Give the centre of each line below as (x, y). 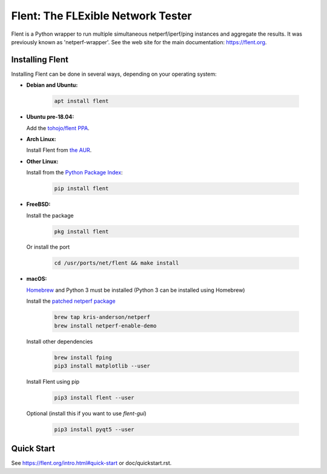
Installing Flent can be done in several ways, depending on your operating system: (114, 74)
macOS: (37, 279)
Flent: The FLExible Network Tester (101, 16)
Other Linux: (42, 161)
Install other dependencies (60, 341)
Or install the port (48, 247)
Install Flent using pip (53, 381)
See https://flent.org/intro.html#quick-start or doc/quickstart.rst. (91, 463)
